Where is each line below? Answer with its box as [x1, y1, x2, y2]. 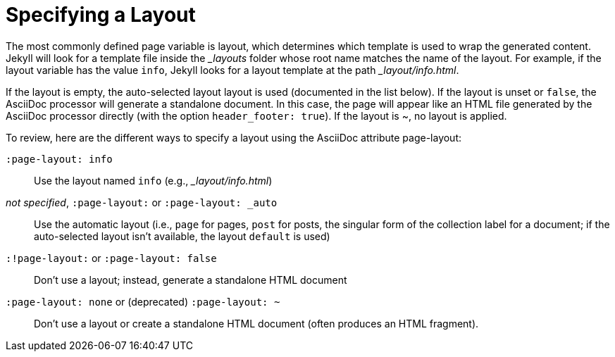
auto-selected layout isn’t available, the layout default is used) [34, 230, 330, 242]
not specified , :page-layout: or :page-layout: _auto [6, 196, 278, 208]
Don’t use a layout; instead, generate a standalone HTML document [34, 273, 347, 286]
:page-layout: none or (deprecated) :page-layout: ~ [6, 295, 280, 308]
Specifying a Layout [6, 3, 196, 27]
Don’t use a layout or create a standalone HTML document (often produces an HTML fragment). [34, 317, 479, 330]
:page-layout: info [6, 153, 113, 165]
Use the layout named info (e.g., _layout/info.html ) [34, 174, 273, 187]
